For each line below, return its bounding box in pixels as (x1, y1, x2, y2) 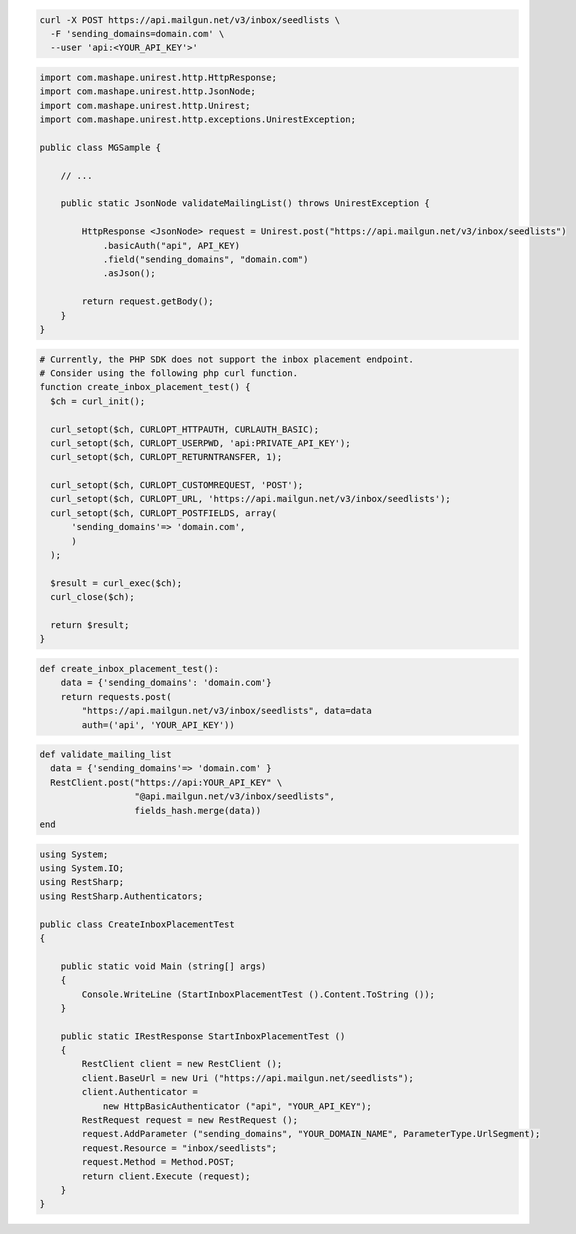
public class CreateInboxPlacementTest (39, 918, 235, 930)
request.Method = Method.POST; (81, 1156, 235, 1168)
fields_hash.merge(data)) (134, 805, 262, 816)
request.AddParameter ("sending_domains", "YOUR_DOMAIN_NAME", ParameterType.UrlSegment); (81, 1128, 541, 1140)
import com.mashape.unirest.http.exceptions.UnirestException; (39, 114, 357, 125)
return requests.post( (60, 691, 172, 702)
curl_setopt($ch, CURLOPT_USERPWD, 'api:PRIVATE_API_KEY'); (50, 437, 351, 449)
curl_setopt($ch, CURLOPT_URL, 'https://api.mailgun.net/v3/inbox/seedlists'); (50, 493, 452, 505)
